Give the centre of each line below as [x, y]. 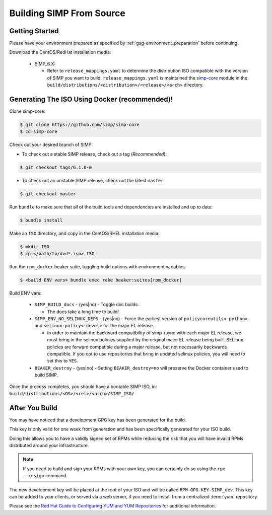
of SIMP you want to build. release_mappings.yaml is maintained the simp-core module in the [147, 78]
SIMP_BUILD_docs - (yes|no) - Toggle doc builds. [87, 305]
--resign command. [45, 476]
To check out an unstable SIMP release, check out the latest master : [93, 180]
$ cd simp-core [39, 132]
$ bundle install [41, 220]
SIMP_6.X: [45, 63]
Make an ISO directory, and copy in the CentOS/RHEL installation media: [84, 233]
